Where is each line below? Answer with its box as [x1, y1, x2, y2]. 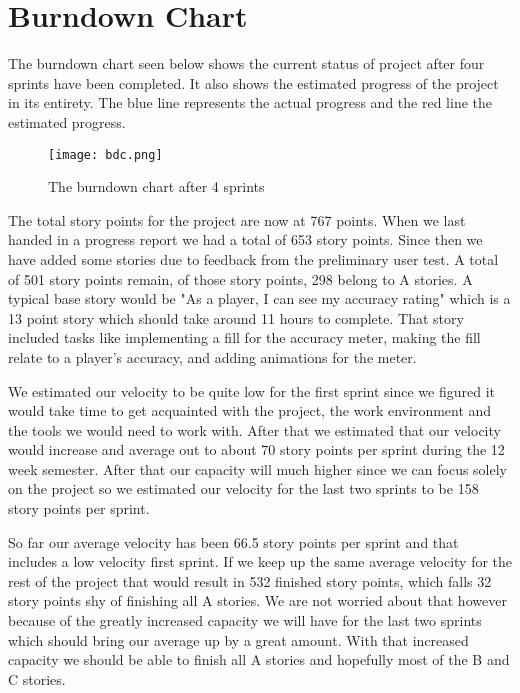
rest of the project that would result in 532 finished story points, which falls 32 [8, 570, 492, 591]
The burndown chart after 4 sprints [48, 176, 265, 197]
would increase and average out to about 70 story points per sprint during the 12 [8, 439, 505, 460]
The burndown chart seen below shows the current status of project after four [8, 53, 485, 74]
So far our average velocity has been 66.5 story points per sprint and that [8, 531, 459, 552]
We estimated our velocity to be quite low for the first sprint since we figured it [8, 380, 495, 401]
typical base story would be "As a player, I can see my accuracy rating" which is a [8, 288, 511, 309]
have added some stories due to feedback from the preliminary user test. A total [8, 248, 499, 269]
